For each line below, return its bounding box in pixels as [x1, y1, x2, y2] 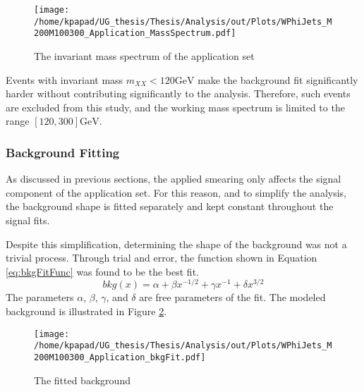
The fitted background [34, 372, 131, 387]
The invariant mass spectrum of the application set [34, 48, 255, 63]
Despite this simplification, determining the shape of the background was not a [6, 236, 347, 251]
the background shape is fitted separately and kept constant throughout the [6, 199, 334, 214]
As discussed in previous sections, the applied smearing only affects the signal [6, 171, 341, 186]
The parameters [6, 290, 74, 305]
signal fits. [6, 212, 50, 227]
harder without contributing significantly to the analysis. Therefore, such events [6, 86, 351, 101]
